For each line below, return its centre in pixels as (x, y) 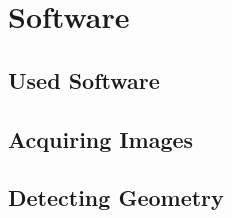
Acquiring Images (101, 138)
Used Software (84, 79)
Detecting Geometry (116, 197)
